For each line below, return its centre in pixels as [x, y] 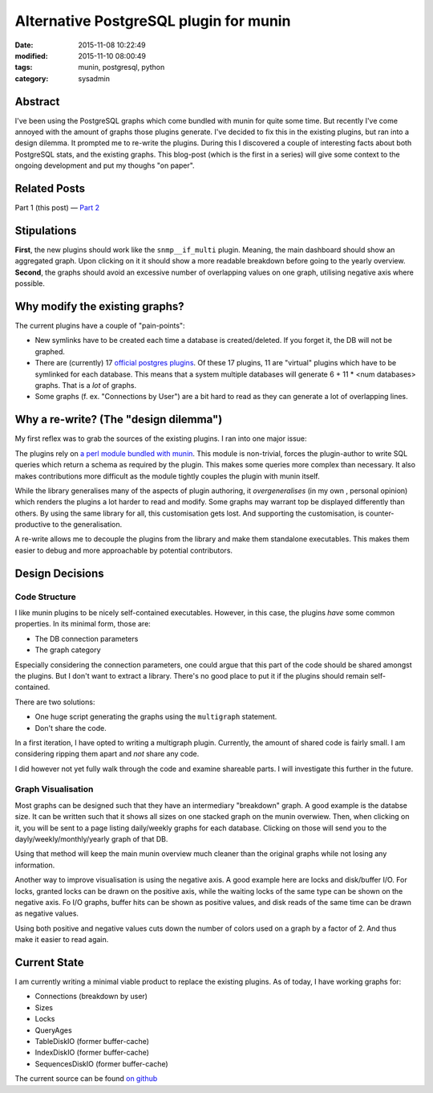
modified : [31, 55]
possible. [30, 283]
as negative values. [47, 914]
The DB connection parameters [87, 638]
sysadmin [94, 78]
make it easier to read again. [62, 940]
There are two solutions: [55, 702]
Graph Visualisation [54, 789]
